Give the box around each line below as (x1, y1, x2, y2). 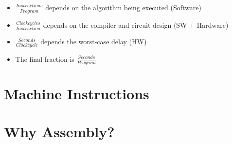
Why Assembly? (4, 122, 115, 142)
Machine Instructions (4, 83, 149, 103)
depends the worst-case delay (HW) (40, 36, 147, 47)
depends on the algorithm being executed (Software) (45, 2, 201, 12)
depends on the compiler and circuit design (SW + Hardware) (43, 19, 229, 30)
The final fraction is (15, 54, 74, 64)
